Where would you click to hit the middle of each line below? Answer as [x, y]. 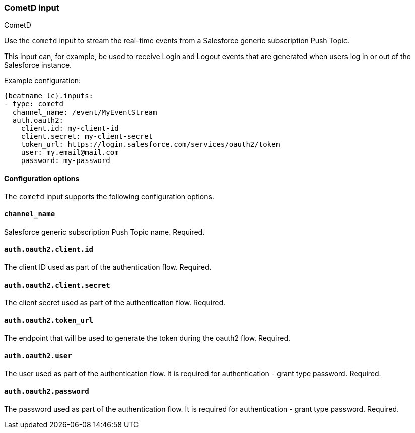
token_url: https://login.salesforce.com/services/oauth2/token [150, 145]
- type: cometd [34, 104]
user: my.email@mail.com [70, 153]
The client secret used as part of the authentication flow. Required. [115, 303]
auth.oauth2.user [38, 356]
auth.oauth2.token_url [49, 320]
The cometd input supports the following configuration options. [109, 196]
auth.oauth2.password [47, 391]
